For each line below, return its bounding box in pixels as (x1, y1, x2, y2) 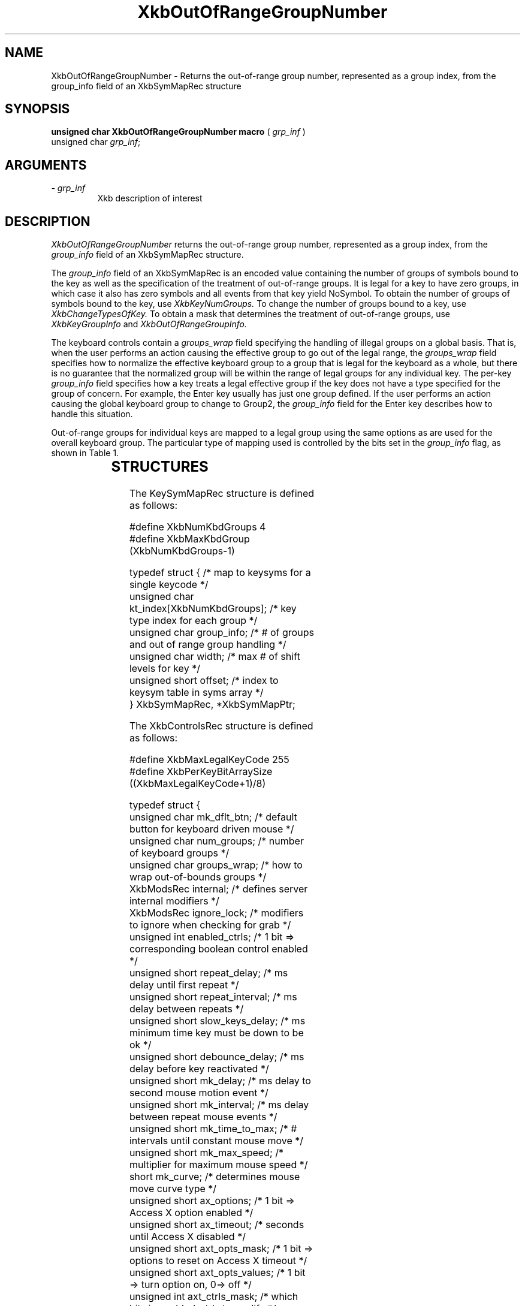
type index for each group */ (129, 614, 258, 627)
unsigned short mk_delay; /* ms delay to (129, 1075, 311, 1087)
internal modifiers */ (129, 895, 219, 907)
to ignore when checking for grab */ (129, 919, 291, 931)
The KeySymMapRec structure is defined (129, 487, 315, 500)
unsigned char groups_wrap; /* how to (129, 859, 303, 871)
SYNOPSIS (5, 101, 70, 117)
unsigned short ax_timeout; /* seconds (129, 1218, 304, 1231)
